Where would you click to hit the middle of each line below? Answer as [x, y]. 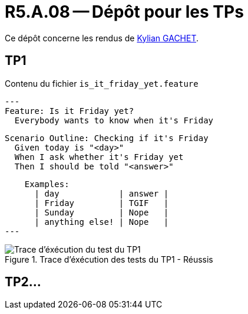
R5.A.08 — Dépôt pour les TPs [124, 12]
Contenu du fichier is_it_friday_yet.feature [102, 83]
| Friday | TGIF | [102, 203]
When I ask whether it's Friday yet [99, 157]
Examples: [47, 184]
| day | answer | [102, 193]
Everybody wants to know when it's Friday [114, 120]
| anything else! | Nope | [102, 222]
